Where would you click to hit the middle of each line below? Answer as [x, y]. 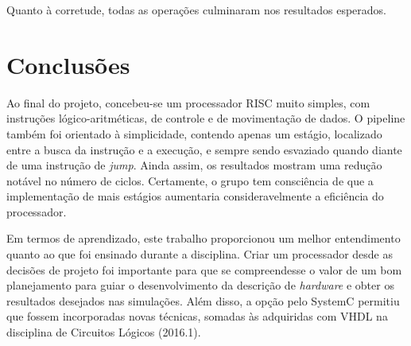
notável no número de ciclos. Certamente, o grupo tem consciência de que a [190, 180]
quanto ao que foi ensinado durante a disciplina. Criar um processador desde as [200, 254]
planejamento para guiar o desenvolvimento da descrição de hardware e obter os [200, 285]
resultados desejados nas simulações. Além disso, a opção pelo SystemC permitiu [203, 300]
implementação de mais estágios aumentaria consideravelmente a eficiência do [195, 196]
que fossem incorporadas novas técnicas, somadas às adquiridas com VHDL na [197, 316]
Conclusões [68, 64]
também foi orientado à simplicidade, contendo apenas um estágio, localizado [194, 133]
